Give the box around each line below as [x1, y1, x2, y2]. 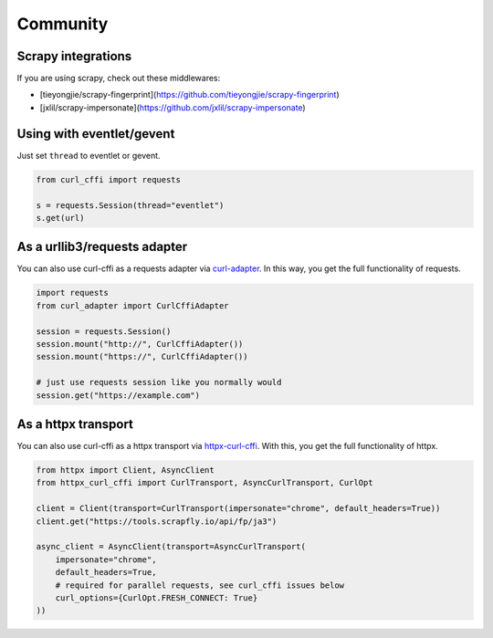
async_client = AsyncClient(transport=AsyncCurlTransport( [36, 541, 306, 552]
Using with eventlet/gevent [16, 126, 175, 141]
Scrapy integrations [16, 48, 132, 64]
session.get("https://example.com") [36, 390, 201, 401]
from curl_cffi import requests [36, 174, 182, 184]
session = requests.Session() [36, 326, 172, 337]
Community [16, 14, 109, 34]
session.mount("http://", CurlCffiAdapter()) [36, 339, 244, 349]
